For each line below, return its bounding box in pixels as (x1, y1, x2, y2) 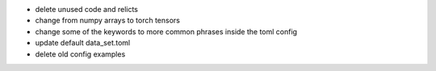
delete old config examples (35, 49, 126, 59)
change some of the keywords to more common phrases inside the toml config (35, 26, 298, 36)
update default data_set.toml (35, 38, 131, 48)
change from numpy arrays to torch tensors (35, 16, 181, 26)
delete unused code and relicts (35, 5, 139, 14)
